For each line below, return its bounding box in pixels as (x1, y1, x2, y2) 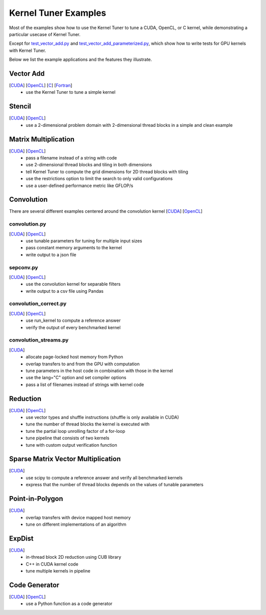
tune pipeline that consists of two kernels (26, 435, 109, 441)
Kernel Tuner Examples (9, 7, 106, 18)
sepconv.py (9, 264, 38, 271)
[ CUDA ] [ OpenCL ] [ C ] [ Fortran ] (9, 82, 72, 88)
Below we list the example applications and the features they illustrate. (9, 57, 152, 63)
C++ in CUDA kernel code (26, 561, 79, 567)
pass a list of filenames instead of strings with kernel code (26, 382, 144, 387)
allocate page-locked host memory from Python (26, 354, 123, 360)
